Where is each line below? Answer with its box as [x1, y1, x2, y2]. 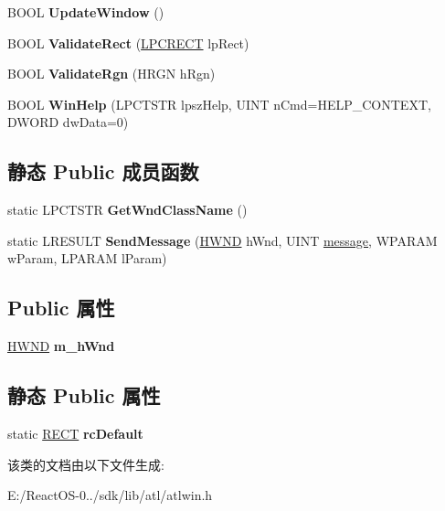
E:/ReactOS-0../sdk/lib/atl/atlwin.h [7, 485, 213, 505]
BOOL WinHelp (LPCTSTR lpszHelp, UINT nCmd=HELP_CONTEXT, [7, 94, 431, 113]
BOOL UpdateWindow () [7, 3, 164, 21]
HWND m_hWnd [7, 336, 115, 356]
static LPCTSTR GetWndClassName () [7, 200, 248, 219]
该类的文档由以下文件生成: [7, 454, 164, 474]
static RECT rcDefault [7, 423, 143, 442]
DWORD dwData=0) [7, 112, 129, 132]
